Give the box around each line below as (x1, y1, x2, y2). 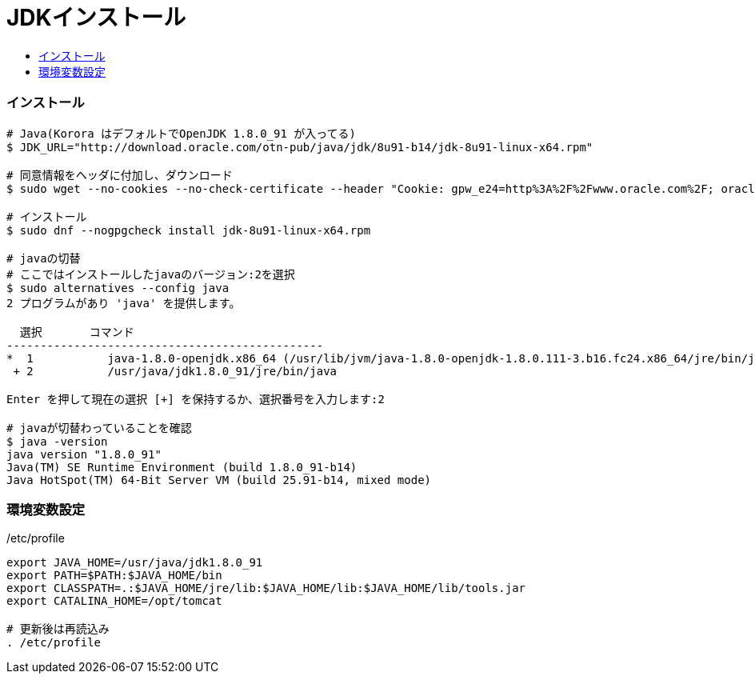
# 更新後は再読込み (6, 622, 110, 636)
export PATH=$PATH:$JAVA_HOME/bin (6, 569, 222, 582)
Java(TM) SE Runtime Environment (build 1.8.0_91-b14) (6, 460, 358, 474)
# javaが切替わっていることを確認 (6, 421, 192, 434)
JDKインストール (6, 4, 186, 31)
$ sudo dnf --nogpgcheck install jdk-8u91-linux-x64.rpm (6, 223, 371, 237)
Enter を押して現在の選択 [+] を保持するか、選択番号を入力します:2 (6, 392, 385, 406)
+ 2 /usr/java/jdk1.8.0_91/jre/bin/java (13, 364, 338, 378)
